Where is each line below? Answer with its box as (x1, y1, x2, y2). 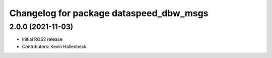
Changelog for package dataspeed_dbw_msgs (9, 8, 209, 19)
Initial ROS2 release (22, 36, 63, 42)
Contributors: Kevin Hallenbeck (22, 43, 87, 49)
